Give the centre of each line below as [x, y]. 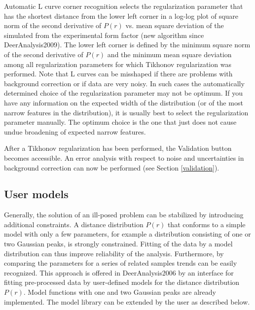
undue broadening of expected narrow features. [75, 131]
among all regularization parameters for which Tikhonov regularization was [118, 64]
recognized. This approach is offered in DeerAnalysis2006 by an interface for [119, 272]
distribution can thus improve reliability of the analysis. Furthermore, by [114, 253]
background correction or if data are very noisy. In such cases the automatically [124, 83]
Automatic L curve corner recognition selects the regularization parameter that [124, 6]
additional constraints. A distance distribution [74, 224]
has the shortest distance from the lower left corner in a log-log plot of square [121, 16]
